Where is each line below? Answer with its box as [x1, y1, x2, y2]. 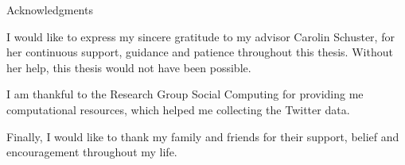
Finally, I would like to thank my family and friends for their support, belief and [6, 128, 399, 144]
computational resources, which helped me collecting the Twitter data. [6, 101, 350, 117]
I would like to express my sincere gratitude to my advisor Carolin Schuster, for [6, 28, 395, 44]
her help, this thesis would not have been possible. [6, 59, 251, 75]
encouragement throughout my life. [6, 144, 177, 160]
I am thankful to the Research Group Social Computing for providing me [6, 86, 364, 102]
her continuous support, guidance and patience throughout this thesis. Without [6, 44, 393, 60]
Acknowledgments [6, 2, 93, 17]
